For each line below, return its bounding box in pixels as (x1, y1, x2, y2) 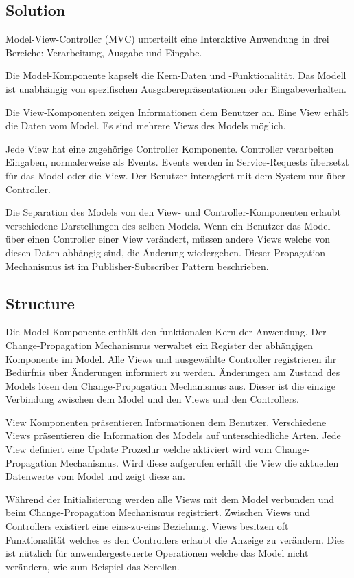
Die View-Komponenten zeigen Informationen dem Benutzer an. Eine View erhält (5, 104, 349, 119)
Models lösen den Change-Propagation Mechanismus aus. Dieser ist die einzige (5, 378, 335, 392)
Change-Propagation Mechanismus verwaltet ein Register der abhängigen (5, 337, 313, 352)
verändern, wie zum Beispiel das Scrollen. (5, 559, 180, 573)
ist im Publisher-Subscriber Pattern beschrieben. (64, 258, 269, 273)
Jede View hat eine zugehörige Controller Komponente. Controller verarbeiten (5, 141, 334, 155)
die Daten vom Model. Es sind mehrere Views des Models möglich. (5, 118, 286, 133)
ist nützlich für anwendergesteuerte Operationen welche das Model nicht (5, 546, 309, 560)
